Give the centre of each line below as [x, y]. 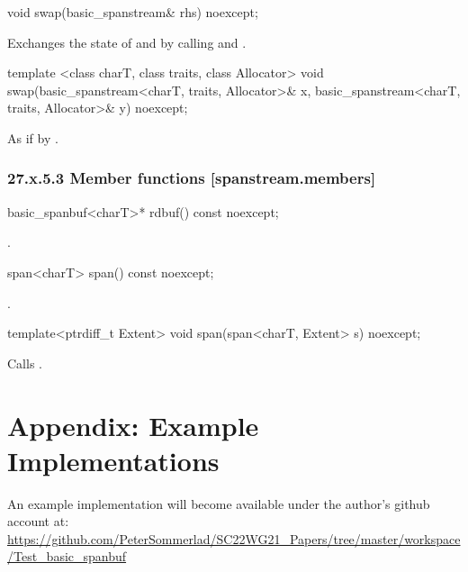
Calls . [25, 363]
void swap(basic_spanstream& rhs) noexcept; [133, 12]
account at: [38, 521]
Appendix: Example [133, 425]
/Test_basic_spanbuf [67, 556]
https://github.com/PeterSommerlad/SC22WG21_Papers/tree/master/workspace [234, 538]
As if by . [33, 137]
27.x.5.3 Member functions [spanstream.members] [192, 178]
